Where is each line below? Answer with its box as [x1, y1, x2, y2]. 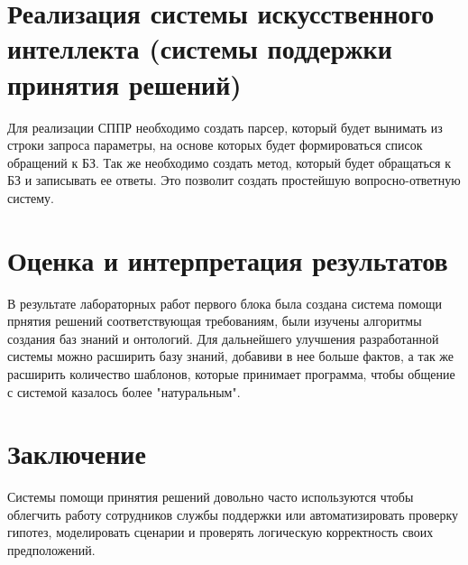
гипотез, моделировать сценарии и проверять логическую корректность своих [7, 523, 434, 542]
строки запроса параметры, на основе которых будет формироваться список [7, 135, 423, 154]
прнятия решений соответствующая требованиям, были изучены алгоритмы [7, 311, 422, 330]
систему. [7, 188, 55, 207]
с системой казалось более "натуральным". [7, 382, 241, 401]
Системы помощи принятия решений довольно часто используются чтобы [7, 487, 414, 506]
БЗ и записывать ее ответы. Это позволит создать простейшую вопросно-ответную [7, 171, 461, 190]
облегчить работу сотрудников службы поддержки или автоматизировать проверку [7, 505, 459, 523]
